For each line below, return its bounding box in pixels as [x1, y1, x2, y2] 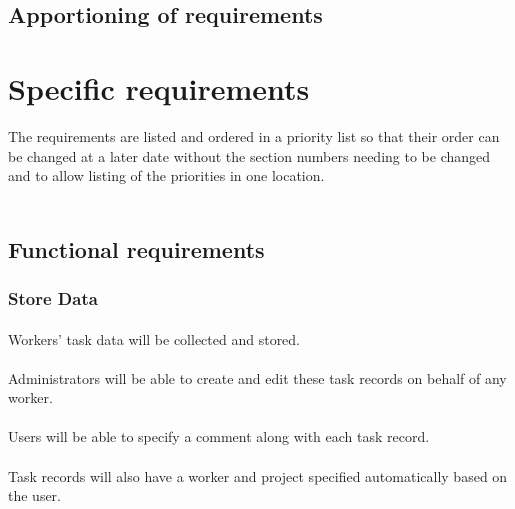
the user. [8, 485, 62, 506]
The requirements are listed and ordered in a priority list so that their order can [8, 125, 500, 146]
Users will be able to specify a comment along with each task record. [8, 426, 430, 447]
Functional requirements [8, 233, 265, 264]
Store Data [8, 285, 98, 310]
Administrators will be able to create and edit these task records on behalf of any [8, 367, 507, 388]
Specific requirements [8, 67, 310, 108]
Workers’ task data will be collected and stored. [8, 328, 301, 349]
